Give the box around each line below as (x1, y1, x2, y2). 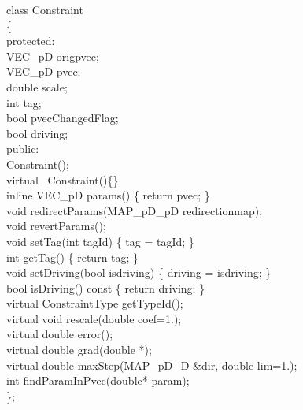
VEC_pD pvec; (6, 63, 81, 80)
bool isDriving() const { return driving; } (6, 279, 205, 296)
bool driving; (6, 125, 68, 141)
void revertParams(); (6, 218, 106, 234)
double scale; (6, 78, 68, 95)
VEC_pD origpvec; (6, 47, 99, 64)
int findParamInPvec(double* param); (6, 372, 190, 389)
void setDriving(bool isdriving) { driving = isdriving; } (6, 264, 272, 281)
